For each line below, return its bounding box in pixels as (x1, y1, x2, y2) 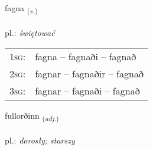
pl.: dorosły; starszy (5, 134, 75, 146)
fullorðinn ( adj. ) (5, 109, 59, 123)
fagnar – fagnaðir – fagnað (35, 67, 144, 81)
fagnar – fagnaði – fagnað (35, 84, 140, 98)
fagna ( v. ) (5, 2, 38, 15)
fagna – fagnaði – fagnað (35, 50, 136, 64)
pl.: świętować (5, 26, 55, 38)
